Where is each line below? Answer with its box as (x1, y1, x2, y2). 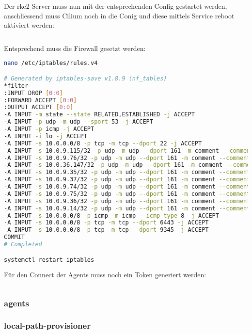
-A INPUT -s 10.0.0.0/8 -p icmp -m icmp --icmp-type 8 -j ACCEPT (4, 212, 219, 219)
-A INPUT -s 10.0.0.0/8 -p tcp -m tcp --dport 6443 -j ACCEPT (4, 219, 209, 226)
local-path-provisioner (4, 319, 91, 331)
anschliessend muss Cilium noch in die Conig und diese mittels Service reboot (4, 10, 235, 20)
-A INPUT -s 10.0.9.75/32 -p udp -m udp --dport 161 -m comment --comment (4, 190, 251, 197)
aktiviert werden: (4, 20, 54, 30)
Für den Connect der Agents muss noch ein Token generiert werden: (4, 270, 206, 280)
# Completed (4, 241, 42, 248)
